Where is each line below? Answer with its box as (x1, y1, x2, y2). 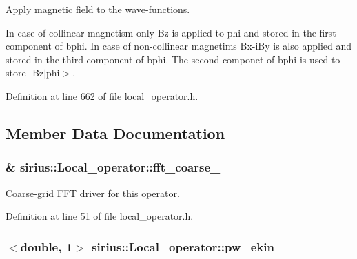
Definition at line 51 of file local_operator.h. (6, 209, 194, 223)
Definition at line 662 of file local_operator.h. (6, 88, 198, 103)
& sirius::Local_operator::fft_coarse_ (6, 158, 221, 176)
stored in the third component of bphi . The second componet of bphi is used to (6, 52, 340, 66)
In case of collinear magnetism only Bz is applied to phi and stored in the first (6, 25, 336, 39)
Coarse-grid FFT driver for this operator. (6, 185, 180, 200)
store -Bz (6, 65, 44, 80)
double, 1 (20, 238, 73, 255)
